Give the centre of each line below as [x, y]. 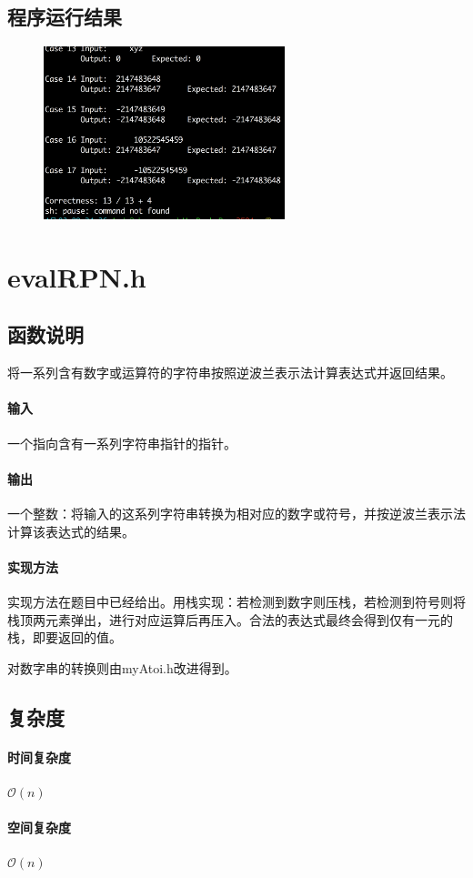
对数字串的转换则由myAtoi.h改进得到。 [122, 667]
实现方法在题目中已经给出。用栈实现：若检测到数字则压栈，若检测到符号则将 [236, 602]
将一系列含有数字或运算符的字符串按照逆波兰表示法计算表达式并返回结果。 [230, 373]
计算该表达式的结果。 [71, 531]
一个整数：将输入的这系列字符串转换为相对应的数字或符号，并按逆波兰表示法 [236, 514]
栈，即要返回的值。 [65, 637]
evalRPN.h [77, 276]
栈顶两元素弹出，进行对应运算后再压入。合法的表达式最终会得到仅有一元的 [230, 619]
